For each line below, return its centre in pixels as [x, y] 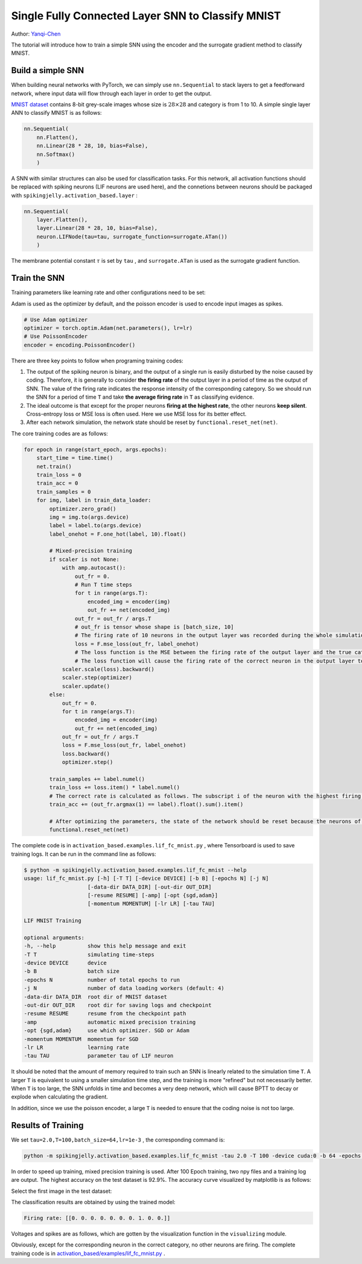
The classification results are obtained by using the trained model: [93, 1202]
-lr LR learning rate [76, 1047]
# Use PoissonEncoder [56, 336]
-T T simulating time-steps [89, 954]
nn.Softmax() [56, 154]
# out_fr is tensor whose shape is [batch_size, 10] [154, 627]
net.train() [54, 466]
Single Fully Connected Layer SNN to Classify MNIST [146, 16]
